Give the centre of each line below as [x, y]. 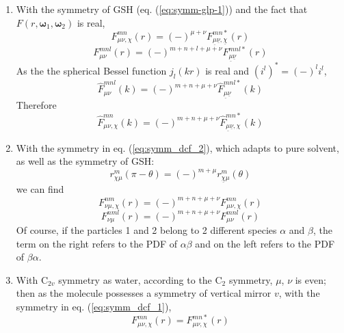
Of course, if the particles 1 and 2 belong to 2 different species [146, 229]
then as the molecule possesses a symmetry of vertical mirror [144, 293]
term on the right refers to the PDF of [97, 243]
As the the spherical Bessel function [91, 70]
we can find [40, 189]
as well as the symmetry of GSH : [85, 161]
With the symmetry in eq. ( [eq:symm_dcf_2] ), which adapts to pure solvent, [177, 147]
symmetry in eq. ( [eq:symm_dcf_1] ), [94, 306]
